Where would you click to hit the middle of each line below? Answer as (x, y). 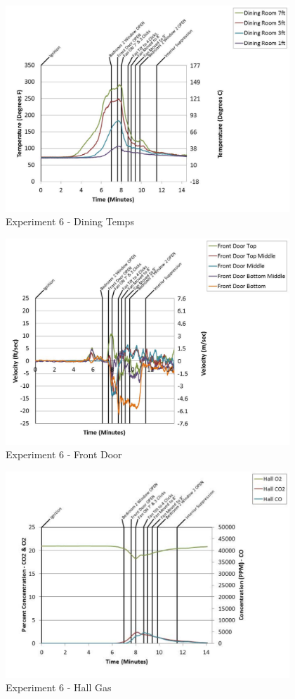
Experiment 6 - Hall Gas (59, 687)
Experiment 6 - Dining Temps (70, 221)
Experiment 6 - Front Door (64, 454)
